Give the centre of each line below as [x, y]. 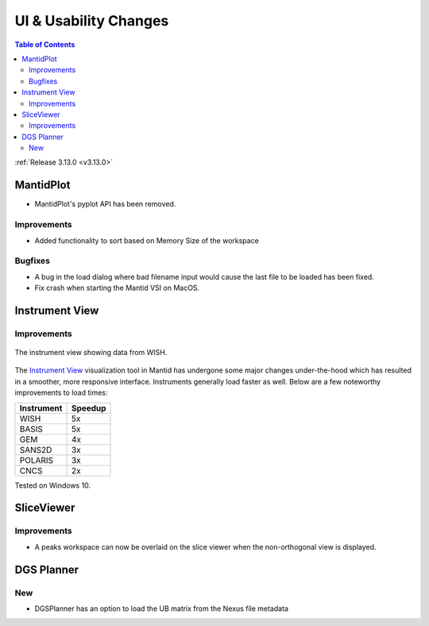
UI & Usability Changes [92, 21]
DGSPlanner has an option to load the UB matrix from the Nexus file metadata [162, 609]
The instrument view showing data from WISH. [91, 352]
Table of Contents [45, 44]
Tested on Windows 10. [53, 485]
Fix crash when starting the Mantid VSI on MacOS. [117, 288]
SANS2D [36, 450]
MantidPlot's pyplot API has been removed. [105, 204]
